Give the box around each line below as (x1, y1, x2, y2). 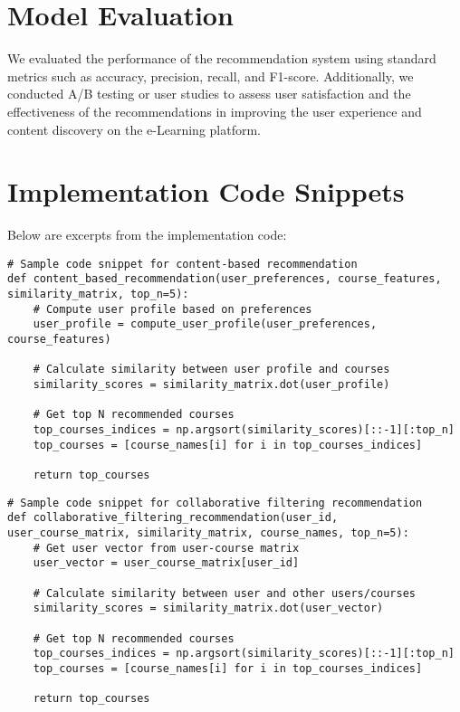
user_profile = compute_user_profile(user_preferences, (33, 318, 378, 331)
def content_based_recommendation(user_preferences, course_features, (7, 272, 442, 286)
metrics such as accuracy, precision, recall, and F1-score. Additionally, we (7, 66, 414, 85)
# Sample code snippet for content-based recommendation (7, 257, 358, 271)
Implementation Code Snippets (7, 173, 405, 210)
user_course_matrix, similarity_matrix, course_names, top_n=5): (7, 526, 409, 539)
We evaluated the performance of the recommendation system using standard (7, 49, 436, 68)
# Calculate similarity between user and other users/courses (33, 586, 417, 600)
